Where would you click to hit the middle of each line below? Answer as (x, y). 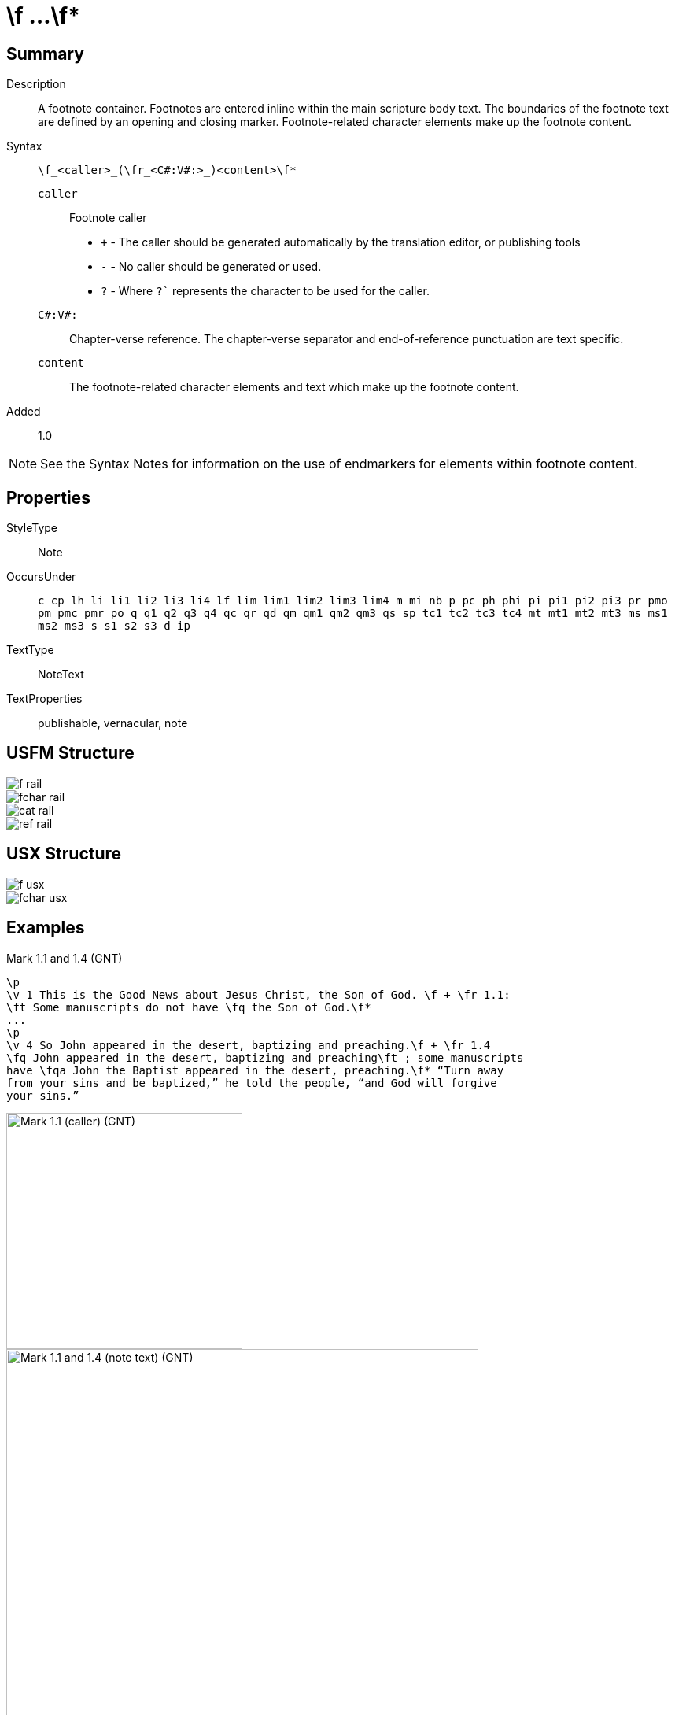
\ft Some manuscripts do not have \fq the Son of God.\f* (189, 1007)
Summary (45, 54)
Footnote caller (108, 218)
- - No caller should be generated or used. (211, 267)
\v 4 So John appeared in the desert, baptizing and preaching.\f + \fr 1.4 (249, 1045)
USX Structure (64, 854)
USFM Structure (70, 753)
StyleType (32, 528)
